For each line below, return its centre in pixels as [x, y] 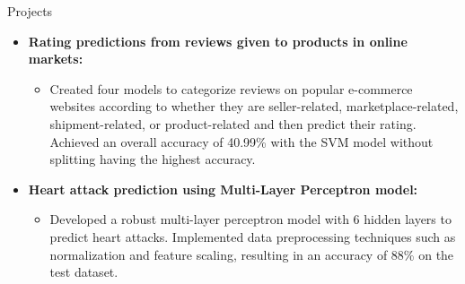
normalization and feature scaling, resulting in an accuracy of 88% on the [252, 254]
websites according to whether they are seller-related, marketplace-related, [254, 106]
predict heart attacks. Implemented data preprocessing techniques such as [253, 236]
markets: [56, 59]
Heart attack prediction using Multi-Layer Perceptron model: [223, 189]
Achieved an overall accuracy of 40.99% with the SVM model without [241, 141]
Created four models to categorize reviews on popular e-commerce [231, 88]
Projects [30, 11]
